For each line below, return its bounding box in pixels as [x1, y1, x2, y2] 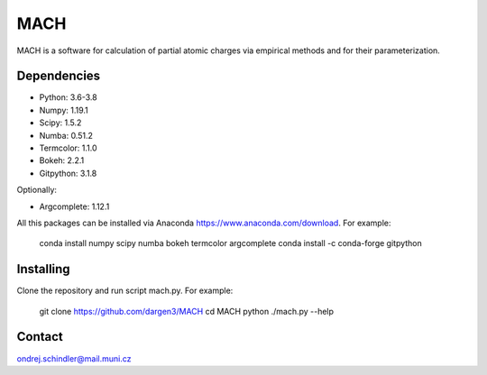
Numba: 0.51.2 [39, 130, 94, 141]
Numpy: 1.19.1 [39, 105, 89, 115]
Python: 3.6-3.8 [39, 92, 98, 103]
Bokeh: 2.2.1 [39, 155, 85, 166]
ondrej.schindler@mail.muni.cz [16, 352, 132, 364]
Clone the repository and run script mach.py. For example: [16, 285, 234, 297]
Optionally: [16, 185, 58, 196]
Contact [16, 329, 63, 344]
